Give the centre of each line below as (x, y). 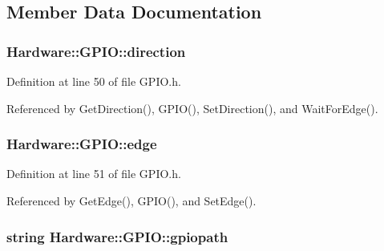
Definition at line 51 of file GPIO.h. (94, 174)
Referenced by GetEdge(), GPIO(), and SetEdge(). (131, 200)
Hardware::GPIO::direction (96, 51)
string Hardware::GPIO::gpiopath (117, 236)
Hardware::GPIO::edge (82, 144)
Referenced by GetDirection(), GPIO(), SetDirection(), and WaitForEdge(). (192, 108)
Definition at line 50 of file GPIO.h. (94, 81)
